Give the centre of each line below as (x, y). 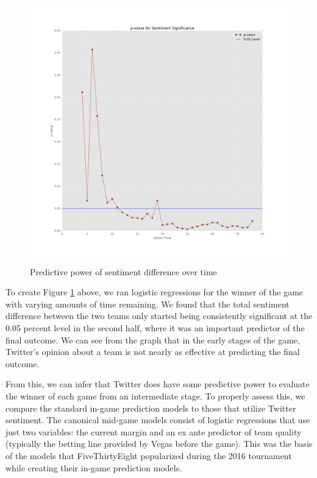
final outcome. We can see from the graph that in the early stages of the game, (153, 339)
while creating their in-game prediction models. (94, 467)
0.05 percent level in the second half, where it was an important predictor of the (155, 327)
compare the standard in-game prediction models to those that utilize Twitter (151, 408)
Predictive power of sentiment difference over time (123, 271)
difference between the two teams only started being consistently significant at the (159, 316)
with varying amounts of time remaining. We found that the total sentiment (148, 304)
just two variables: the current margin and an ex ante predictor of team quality (154, 431)
